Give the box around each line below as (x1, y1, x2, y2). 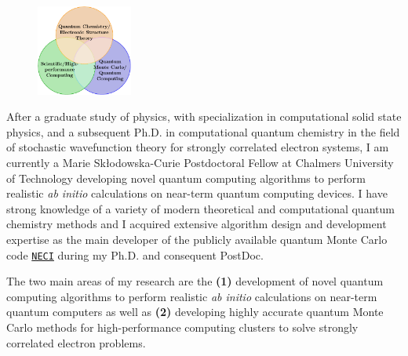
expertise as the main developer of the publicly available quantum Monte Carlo (6, 231, 388, 247)
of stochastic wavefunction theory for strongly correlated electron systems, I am (6, 139, 389, 155)
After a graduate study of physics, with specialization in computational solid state (6, 108, 402, 125)
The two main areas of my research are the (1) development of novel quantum (6, 273, 384, 289)
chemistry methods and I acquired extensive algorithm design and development (6, 216, 387, 232)
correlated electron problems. (6, 334, 146, 351)
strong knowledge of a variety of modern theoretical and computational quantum (6, 200, 395, 216)
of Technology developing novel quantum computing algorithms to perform (6, 169, 366, 186)
